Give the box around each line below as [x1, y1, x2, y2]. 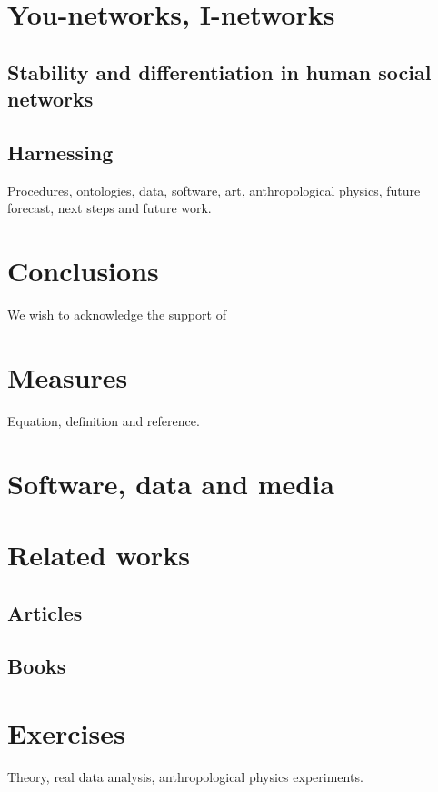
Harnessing [7, 137, 114, 166]
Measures [7, 358, 128, 395]
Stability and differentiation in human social [7, 57, 432, 86]
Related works [7, 535, 190, 573]
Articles [7, 598, 83, 626]
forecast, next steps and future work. [7, 198, 212, 218]
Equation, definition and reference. [7, 411, 200, 430]
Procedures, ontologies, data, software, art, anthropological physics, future [7, 180, 421, 199]
